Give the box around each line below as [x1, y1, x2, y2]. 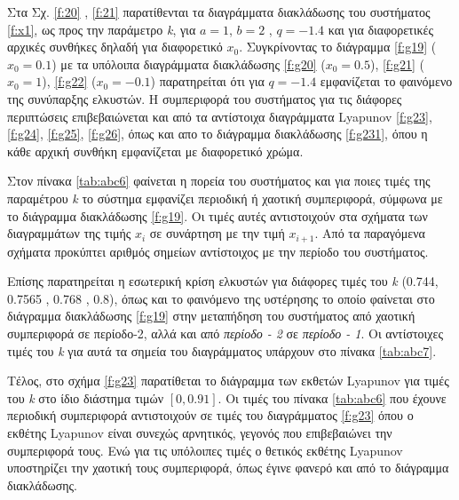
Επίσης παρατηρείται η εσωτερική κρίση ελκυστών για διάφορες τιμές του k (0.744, [7, 272, 439, 290]
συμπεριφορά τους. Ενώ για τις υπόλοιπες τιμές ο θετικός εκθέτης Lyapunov [7, 440, 403, 459]
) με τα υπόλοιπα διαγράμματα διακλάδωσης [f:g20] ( [51, 54, 326, 73]
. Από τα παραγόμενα [314, 224, 425, 242]
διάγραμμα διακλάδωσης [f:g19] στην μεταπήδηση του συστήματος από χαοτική [7, 306, 415, 325]
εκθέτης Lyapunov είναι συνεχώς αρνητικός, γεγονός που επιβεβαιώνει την [7, 423, 392, 441]
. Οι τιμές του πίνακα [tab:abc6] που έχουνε [218, 388, 447, 407]
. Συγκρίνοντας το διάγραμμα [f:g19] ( [239, 37, 437, 56]
